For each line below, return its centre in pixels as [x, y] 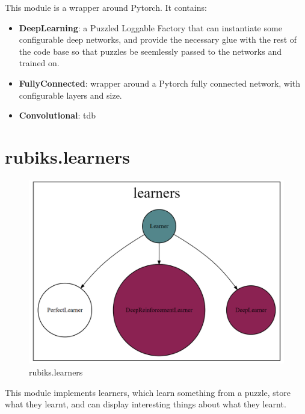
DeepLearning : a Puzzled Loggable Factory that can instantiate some [150, 27]
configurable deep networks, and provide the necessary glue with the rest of [158, 39]
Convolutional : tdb [57, 115]
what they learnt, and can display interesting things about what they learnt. [146, 404]
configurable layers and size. [70, 95]
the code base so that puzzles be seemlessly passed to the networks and [150, 51]
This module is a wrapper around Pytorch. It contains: [106, 7]
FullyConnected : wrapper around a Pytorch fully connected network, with [160, 83]
